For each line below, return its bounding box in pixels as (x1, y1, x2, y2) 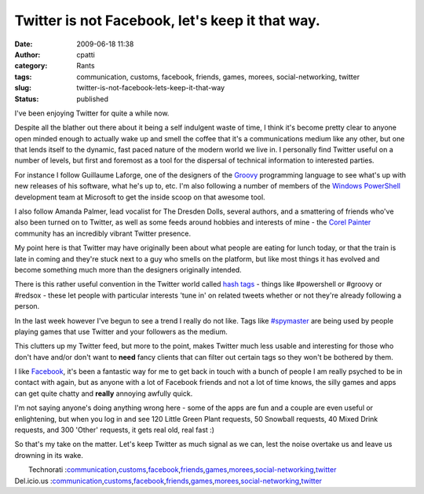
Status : (14, 94, 39, 104)
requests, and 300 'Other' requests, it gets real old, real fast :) (14, 425, 215, 435)
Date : (14, 39, 33, 49)
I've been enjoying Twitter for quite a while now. (14, 108, 170, 118)
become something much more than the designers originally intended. (14, 265, 243, 274)
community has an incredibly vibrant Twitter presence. (14, 229, 192, 238)
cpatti (76, 49, 96, 59)
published (76, 94, 109, 104)
